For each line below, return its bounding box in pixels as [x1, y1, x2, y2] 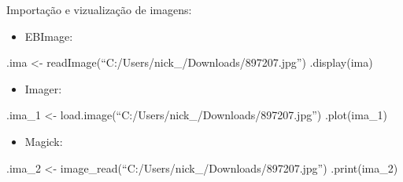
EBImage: [24, 27, 73, 44]
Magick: [24, 133, 63, 149]
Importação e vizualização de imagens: [6, 2, 192, 17]
